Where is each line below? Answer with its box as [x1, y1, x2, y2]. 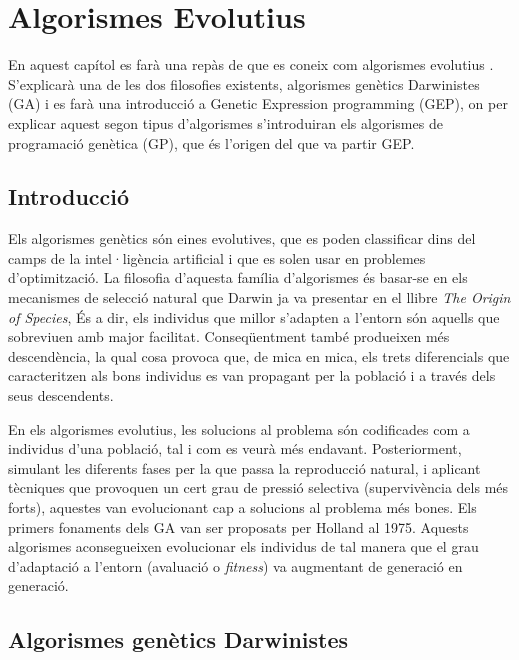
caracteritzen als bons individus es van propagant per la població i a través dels [8, 365, 496, 386]
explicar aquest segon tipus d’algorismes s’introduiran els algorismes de [8, 112, 443, 133]
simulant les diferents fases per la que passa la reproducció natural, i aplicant [8, 457, 481, 478]
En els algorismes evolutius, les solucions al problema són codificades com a [8, 418, 470, 439]
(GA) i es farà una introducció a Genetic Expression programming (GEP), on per [8, 93, 508, 114]
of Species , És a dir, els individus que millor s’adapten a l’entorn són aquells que [8, 306, 500, 327]
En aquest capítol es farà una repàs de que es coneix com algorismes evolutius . [8, 54, 494, 75]
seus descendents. [8, 385, 114, 406]
